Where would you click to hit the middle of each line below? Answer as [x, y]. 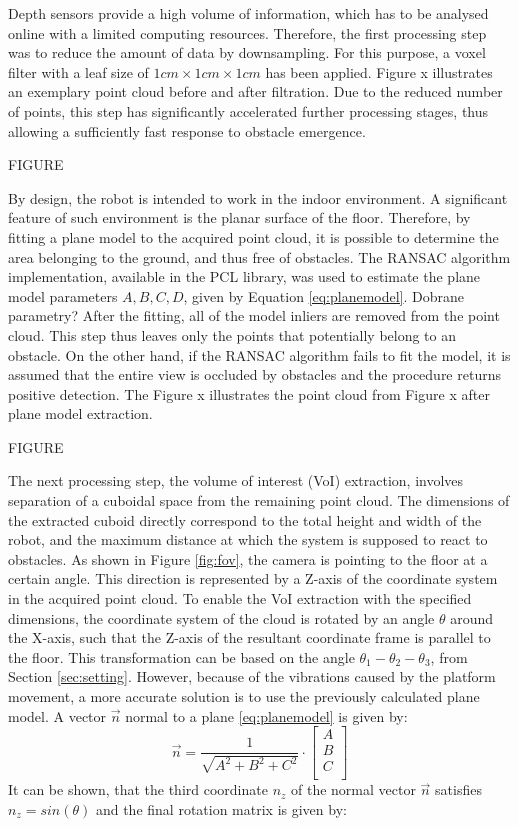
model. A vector [57, 715]
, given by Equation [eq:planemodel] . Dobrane [324, 295]
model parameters [63, 295]
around [472, 617]
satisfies [458, 789]
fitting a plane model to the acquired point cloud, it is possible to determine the [253, 236]
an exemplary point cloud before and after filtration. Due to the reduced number [255, 91]
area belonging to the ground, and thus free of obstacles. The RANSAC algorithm [259, 256]
